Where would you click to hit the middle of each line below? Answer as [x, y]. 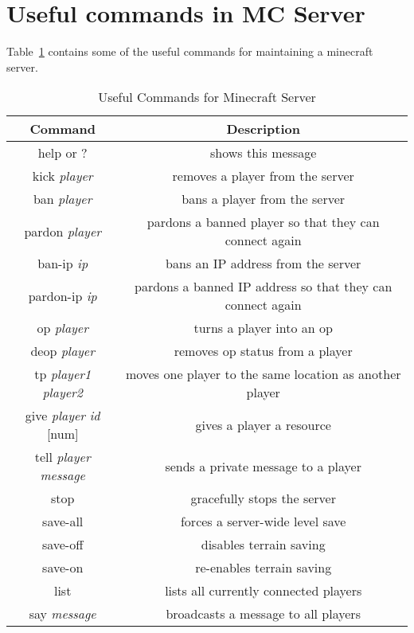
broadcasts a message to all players [263, 614]
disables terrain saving [263, 545]
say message [62, 614]
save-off [62, 545]
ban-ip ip [63, 264]
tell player [62, 457]
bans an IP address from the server [264, 264]
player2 [62, 393]
